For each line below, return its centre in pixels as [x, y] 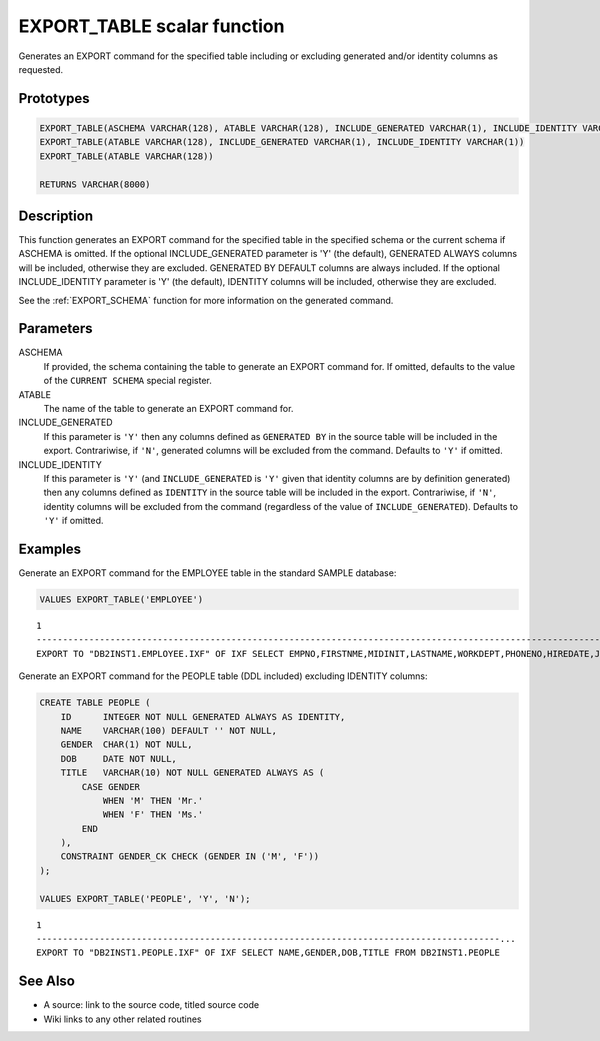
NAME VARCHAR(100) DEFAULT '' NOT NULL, [168, 730]
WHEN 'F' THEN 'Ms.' [153, 814]
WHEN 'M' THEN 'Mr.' [153, 800]
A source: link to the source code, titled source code [151, 1005]
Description [56, 215]
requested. [41, 69]
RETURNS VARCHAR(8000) [95, 184]
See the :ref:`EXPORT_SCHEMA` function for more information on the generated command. [206, 300]
